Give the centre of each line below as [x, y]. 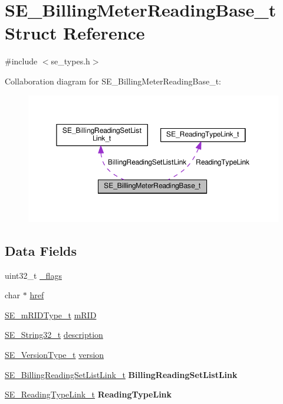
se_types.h [70, 61]
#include [21, 61]
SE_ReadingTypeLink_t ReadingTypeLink [88, 394]
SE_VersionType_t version [55, 354]
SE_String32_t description [54, 335]
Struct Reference [75, 33]
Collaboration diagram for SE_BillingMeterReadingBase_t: [113, 81]
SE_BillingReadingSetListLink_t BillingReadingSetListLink [121, 374]
